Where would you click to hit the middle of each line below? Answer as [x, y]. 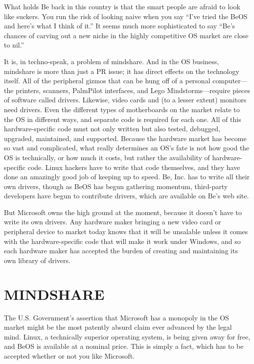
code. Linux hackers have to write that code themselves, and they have [134, 167]
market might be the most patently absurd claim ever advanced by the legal [118, 327]
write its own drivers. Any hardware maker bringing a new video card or [113, 222]
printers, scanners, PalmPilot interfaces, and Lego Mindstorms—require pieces [133, 90]
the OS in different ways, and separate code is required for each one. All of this [123, 119]
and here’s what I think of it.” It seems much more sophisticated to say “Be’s [120, 26]
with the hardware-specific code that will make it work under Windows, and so [122, 241]
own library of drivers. [37, 260]
